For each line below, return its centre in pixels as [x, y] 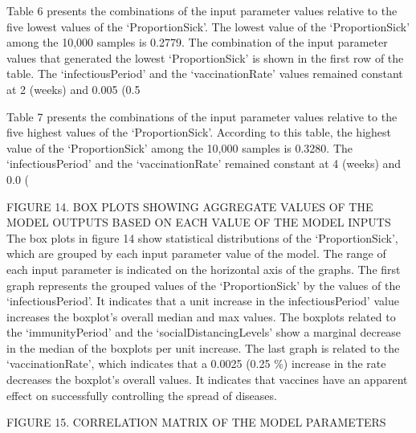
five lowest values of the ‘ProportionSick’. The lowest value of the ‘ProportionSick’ [208, 26]
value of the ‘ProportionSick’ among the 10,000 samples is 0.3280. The [180, 147]
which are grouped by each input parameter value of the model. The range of [196, 253]
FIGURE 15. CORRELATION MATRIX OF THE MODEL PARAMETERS [196, 422]
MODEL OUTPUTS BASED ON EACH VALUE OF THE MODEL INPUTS [199, 222]
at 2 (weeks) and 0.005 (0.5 [73, 89]
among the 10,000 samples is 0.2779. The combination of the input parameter [197, 42]
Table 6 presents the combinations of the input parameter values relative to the [202, 10]
